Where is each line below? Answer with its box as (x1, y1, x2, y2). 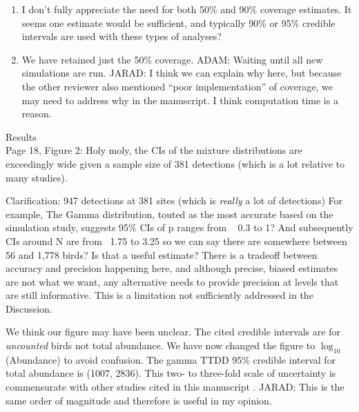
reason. (21, 106, 52, 121)
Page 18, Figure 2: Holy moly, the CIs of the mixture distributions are (6, 143, 302, 157)
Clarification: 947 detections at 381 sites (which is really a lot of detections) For (6, 193, 342, 208)
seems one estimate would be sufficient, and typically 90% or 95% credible (21, 15, 336, 30)
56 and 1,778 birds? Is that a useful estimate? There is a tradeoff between (6, 247, 318, 262)
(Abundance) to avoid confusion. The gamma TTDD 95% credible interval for (6, 352, 336, 366)
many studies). (6, 170, 68, 184)
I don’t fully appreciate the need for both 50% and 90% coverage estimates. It (21, 2, 352, 16)
